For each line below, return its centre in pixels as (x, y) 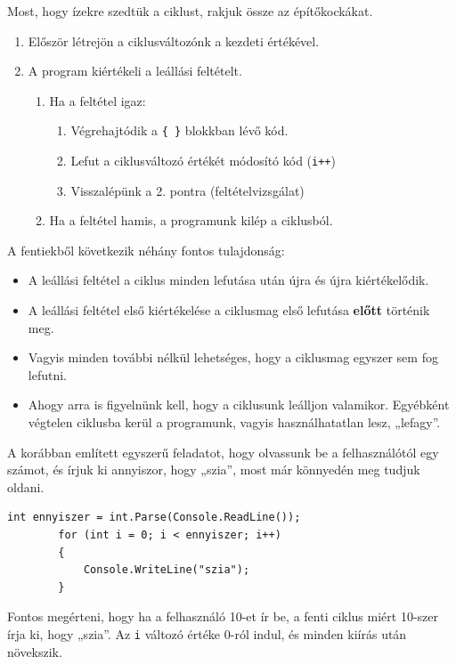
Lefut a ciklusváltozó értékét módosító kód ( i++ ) (203, 161)
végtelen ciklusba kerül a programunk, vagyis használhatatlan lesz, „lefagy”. (234, 422)
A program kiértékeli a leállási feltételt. (135, 71)
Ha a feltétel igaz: (98, 100)
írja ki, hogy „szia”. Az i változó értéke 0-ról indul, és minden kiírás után (207, 633)
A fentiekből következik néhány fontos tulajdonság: (146, 250)
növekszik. (35, 651)
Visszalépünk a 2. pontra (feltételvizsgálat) (187, 190)
